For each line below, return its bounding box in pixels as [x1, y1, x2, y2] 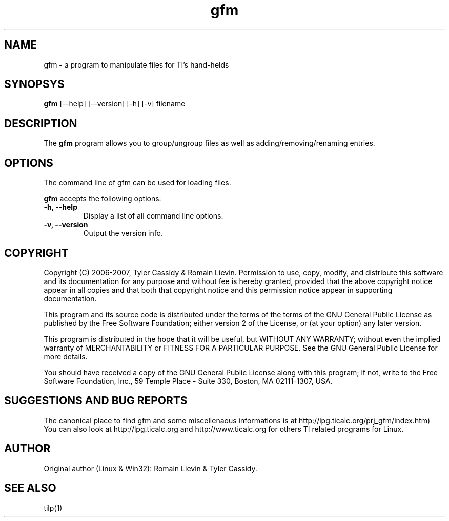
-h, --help [44, 203, 77, 212]
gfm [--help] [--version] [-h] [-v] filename [44, 99, 186, 108]
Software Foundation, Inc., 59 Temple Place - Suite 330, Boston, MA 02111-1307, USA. [44, 376, 333, 385]
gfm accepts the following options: [44, 194, 161, 203]
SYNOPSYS [4, 78, 65, 91]
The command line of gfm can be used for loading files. [44, 178, 231, 187]
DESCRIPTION [4, 117, 77, 130]
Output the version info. [83, 229, 163, 238]
